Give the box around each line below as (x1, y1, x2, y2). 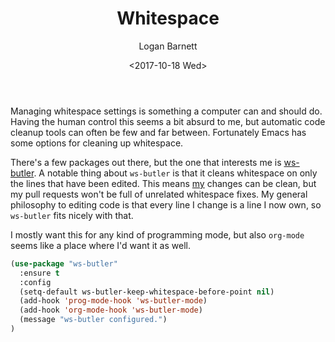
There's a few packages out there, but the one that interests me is (10, 156, 282, 168)
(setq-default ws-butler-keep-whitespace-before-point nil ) (19, 287, 275, 297)
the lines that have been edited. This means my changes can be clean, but (10, 177, 317, 189)
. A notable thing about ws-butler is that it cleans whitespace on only (33, 167, 318, 179)
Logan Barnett (138, 40, 198, 52)
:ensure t (19, 268, 60, 278)
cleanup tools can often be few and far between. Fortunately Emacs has (10, 126, 307, 138)
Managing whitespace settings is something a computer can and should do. (10, 105, 323, 117)
